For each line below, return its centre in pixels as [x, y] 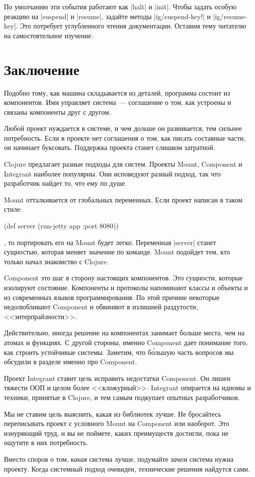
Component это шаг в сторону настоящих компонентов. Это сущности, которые [123, 278]
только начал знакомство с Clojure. [56, 261]
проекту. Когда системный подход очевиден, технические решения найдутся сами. [127, 468]
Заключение [42, 69]
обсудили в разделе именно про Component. [71, 362]
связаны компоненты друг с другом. [57, 112]
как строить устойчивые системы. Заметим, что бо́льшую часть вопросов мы [119, 352]
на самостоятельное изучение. [49, 35]
